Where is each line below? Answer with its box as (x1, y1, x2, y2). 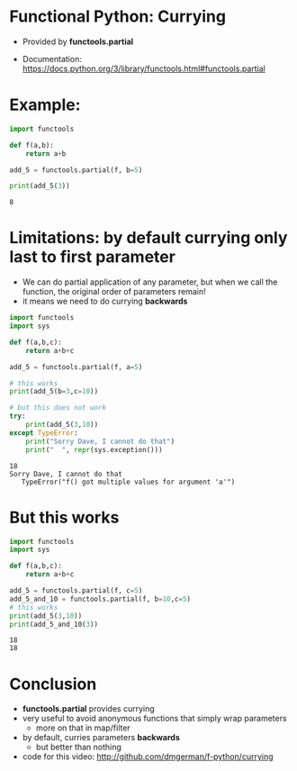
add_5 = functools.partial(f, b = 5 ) (9, 165, 143, 175)
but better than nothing (35, 741, 121, 753)
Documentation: (22, 53, 83, 64)
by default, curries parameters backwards (22, 732, 180, 743)
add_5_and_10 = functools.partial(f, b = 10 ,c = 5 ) (9, 594, 192, 603)
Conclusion (9, 674, 97, 694)
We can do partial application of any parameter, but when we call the (22, 277, 278, 287)
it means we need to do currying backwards (22, 295, 188, 307)
